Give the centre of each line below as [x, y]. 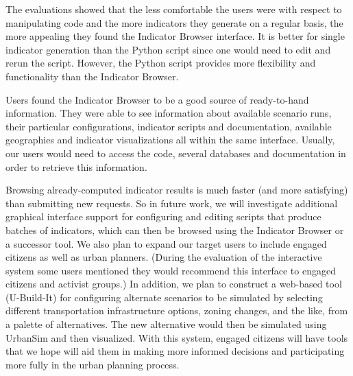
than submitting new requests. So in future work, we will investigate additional [172, 203]
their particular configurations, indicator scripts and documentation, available [169, 126]
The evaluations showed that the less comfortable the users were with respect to [174, 9]
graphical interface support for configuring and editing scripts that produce [163, 216]
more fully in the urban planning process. [93, 364]
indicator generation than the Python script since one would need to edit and [168, 49]
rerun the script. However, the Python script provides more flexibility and [161, 63]
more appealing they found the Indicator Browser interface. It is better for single [175, 36]
